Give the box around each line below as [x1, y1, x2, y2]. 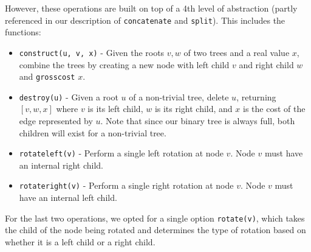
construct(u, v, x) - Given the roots [19, 46, 165, 58]
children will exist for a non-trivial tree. [19, 126, 166, 139]
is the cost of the [242, 102, 306, 115]
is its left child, [87, 102, 143, 115]
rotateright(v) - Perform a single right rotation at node [19, 179, 234, 192]
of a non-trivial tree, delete [129, 90, 229, 103]
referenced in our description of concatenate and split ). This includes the [5, 13, 285, 26]
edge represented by [19, 114, 93, 127]
